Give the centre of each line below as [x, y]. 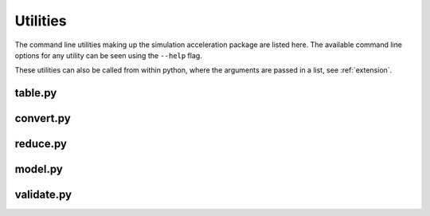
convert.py [43, 118]
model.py [39, 169]
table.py [36, 93]
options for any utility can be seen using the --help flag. [108, 55]
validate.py [43, 195]
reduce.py [41, 144]
